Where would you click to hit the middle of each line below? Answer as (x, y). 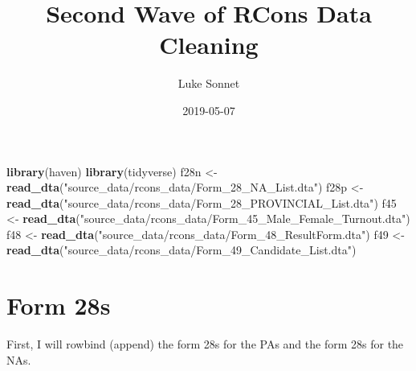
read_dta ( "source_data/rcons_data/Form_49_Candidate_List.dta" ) (181, 250)
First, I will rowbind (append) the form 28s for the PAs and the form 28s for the (205, 344)
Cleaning (209, 45)
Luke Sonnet (209, 83)
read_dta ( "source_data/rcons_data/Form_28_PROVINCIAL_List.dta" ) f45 (202, 202)
